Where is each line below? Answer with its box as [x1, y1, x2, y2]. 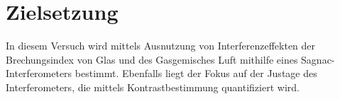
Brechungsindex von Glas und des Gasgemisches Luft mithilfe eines [6, 52, 298, 66]
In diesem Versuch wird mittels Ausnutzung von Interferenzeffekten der [6, 38, 316, 53]
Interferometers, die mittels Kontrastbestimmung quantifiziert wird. [6, 79, 300, 94]
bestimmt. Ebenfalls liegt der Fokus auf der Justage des [75, 66, 317, 81]
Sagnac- [301, 52, 335, 66]
